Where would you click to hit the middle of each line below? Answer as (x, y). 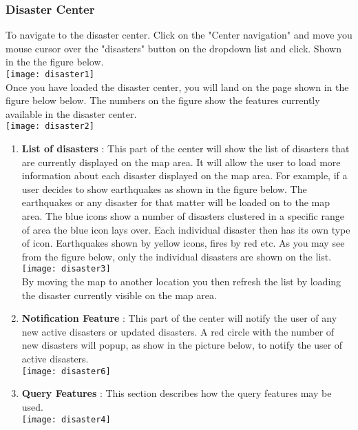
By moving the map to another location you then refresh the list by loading (181, 281)
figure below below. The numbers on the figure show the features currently (163, 100)
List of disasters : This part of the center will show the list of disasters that (186, 149)
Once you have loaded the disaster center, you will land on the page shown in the (177, 86)
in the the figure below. (55, 62)
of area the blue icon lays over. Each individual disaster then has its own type (186, 229)
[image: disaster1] (50, 74)
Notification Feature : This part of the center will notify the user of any (179, 318)
